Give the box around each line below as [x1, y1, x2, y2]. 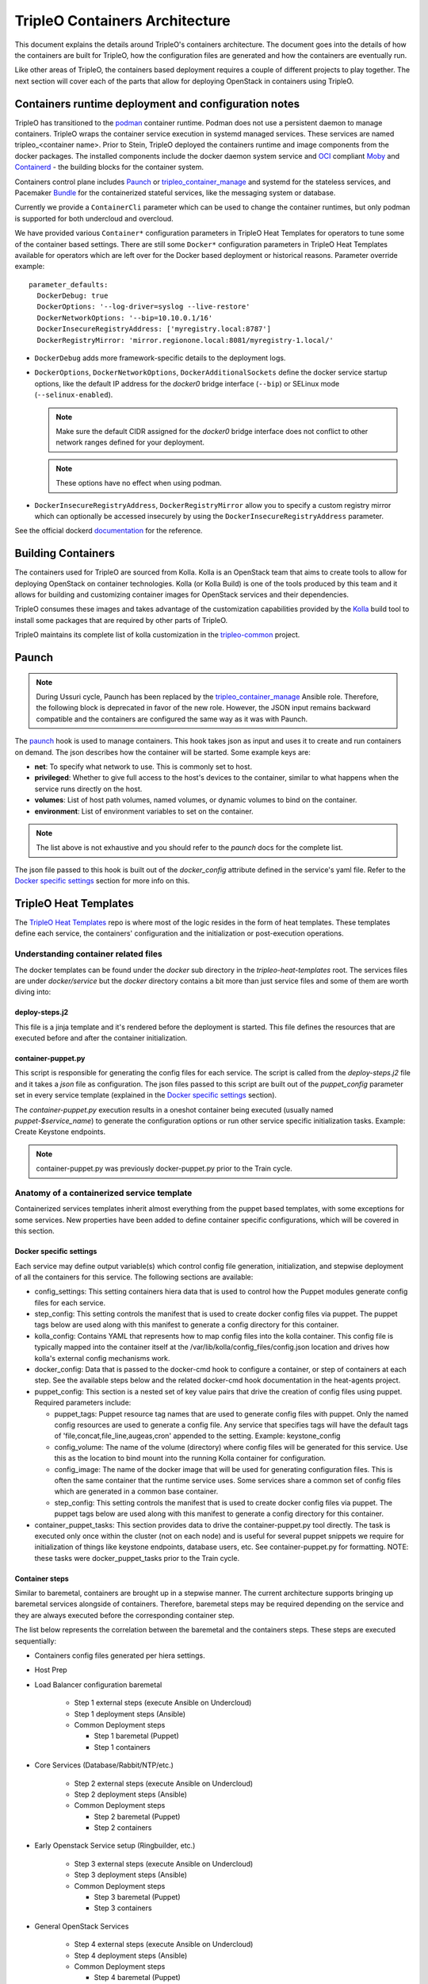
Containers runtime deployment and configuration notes [14, 97, 300, 110]
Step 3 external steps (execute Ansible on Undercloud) [74, 1859, 254, 1868]
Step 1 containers [94, 1742, 151, 1751]
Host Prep [34, 1665, 67, 1674]
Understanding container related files [14, 948, 162, 959]
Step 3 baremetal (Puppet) [94, 1893, 182, 1902]
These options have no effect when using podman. [55, 479, 222, 488]
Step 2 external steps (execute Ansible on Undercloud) [74, 1778, 254, 1788]
